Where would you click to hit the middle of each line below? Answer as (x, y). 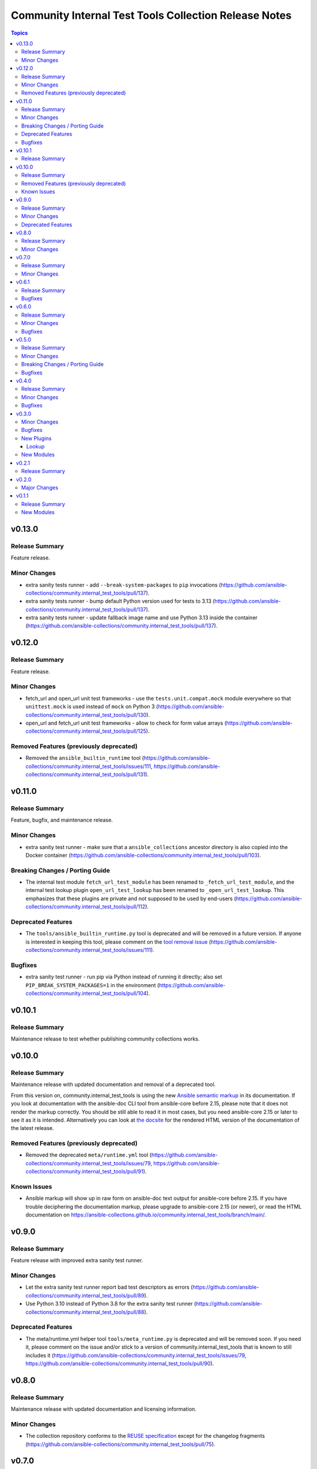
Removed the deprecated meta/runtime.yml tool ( (89, 1155)
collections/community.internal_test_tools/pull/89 (85, 1295)
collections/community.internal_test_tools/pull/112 (85, 907)
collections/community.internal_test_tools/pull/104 (86, 994)
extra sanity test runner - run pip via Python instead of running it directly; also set (124, 977)
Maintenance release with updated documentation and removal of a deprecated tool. (113, 1085)
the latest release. (33, 1128)
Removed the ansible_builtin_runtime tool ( (85, 758)
